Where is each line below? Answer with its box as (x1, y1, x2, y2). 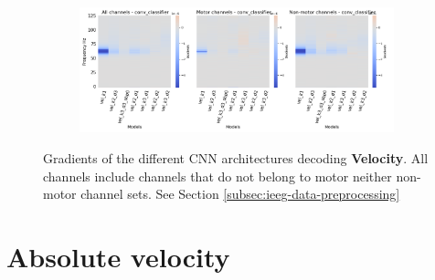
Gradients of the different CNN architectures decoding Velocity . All (43, 148, 429, 167)
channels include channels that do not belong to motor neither (43, 166, 392, 185)
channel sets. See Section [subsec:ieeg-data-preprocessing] (80, 184, 400, 203)
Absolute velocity (6, 237, 230, 275)
